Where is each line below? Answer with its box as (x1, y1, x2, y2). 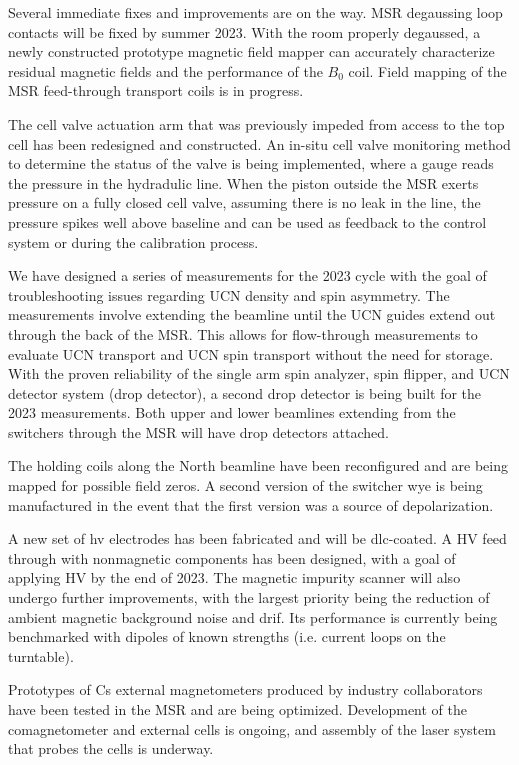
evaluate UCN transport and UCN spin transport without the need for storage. (8, 343, 494, 364)
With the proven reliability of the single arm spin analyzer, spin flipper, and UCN (8, 363, 510, 384)
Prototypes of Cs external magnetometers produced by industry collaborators (8, 679, 483, 700)
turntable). (8, 645, 74, 666)
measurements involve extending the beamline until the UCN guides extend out (8, 304, 496, 325)
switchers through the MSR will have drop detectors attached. (8, 421, 389, 442)
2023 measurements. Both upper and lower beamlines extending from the (8, 402, 456, 423)
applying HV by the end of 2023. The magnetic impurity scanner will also (8, 567, 461, 588)
